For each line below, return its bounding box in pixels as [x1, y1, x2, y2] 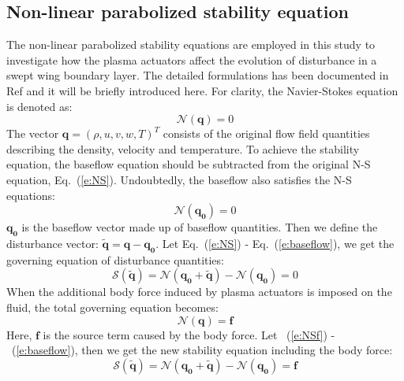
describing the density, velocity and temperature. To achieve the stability [6, 140, 360, 157]
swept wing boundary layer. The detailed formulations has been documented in [6, 67, 389, 83]
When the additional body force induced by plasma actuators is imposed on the [6, 283, 392, 300]
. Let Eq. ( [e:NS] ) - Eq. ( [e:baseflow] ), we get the [155, 235, 395, 251]
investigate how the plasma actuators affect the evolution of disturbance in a [6, 51, 377, 68]
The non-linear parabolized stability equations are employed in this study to [6, 36, 376, 53]
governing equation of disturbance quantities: [6, 251, 224, 268]
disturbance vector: [6, 235, 99, 251]
